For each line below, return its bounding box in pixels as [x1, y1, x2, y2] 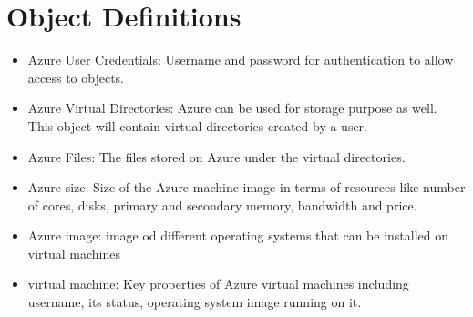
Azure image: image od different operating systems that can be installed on [27, 226, 449, 245]
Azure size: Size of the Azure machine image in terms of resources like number [27, 178, 466, 197]
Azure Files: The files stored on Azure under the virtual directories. [27, 147, 406, 166]
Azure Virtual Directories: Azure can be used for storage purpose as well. [27, 98, 437, 118]
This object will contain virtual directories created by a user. [27, 116, 367, 135]
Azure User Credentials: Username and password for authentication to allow [27, 50, 454, 69]
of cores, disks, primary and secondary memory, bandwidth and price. [27, 195, 417, 214]
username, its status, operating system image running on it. [27, 292, 362, 312]
